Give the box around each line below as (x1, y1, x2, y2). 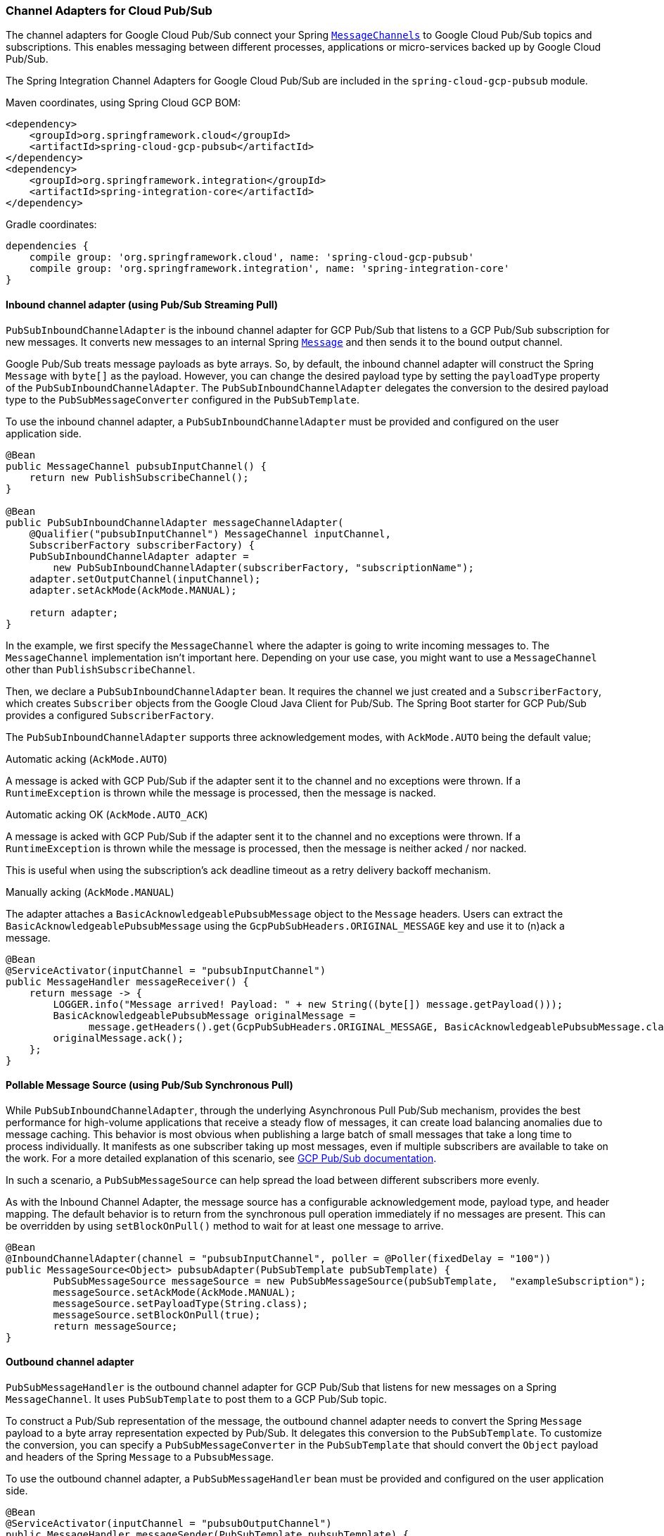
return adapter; (29, 606, 119, 618)
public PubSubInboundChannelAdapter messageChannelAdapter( (6, 516, 344, 528)
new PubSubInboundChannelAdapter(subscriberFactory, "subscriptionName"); (53, 561, 474, 573)
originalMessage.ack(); (53, 1032, 184, 1044)
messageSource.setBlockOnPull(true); (53, 1309, 261, 1320)
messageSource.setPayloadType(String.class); (53, 1297, 308, 1309)
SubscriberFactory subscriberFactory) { (29, 539, 255, 551)
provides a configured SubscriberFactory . (6, 708, 215, 721)
